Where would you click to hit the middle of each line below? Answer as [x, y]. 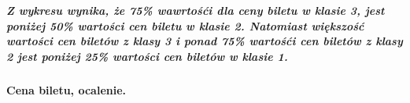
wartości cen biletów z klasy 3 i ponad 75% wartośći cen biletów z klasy [205, 41]
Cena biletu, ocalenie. [66, 89]
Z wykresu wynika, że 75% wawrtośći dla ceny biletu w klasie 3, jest [196, 11]
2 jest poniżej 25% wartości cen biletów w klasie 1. [147, 56]
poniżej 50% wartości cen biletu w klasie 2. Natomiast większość [185, 25]
